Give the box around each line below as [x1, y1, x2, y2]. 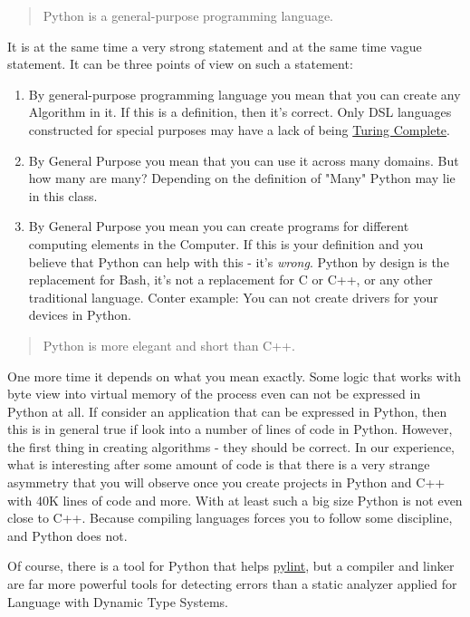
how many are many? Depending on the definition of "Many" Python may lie [28, 169, 456, 188]
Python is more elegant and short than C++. [43, 335, 295, 354]
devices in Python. [28, 305, 131, 324]
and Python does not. [7, 525, 128, 545]
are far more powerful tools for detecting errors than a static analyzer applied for [7, 574, 457, 593]
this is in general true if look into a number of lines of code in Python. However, [7, 419, 453, 439]
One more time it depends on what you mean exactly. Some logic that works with [7, 366, 462, 385]
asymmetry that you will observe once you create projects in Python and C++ [7, 473, 446, 492]
